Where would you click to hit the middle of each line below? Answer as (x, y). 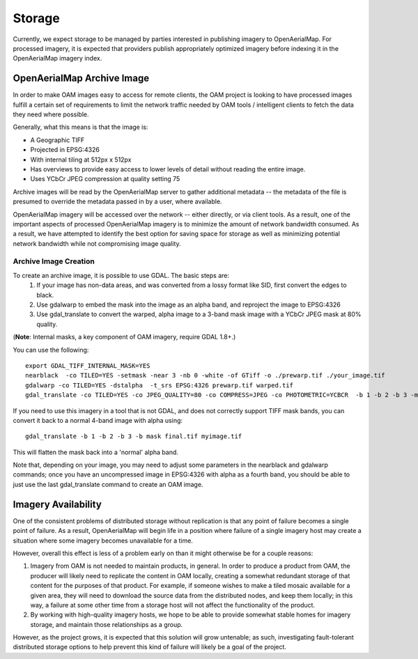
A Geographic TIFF (57, 140)
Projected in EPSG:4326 (65, 150)
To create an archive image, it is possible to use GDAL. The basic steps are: (121, 275)
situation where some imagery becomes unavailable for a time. (103, 541)
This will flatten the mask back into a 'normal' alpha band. (96, 452)
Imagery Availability (57, 504)
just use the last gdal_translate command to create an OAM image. (108, 484)
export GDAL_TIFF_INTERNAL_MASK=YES (88, 365)
